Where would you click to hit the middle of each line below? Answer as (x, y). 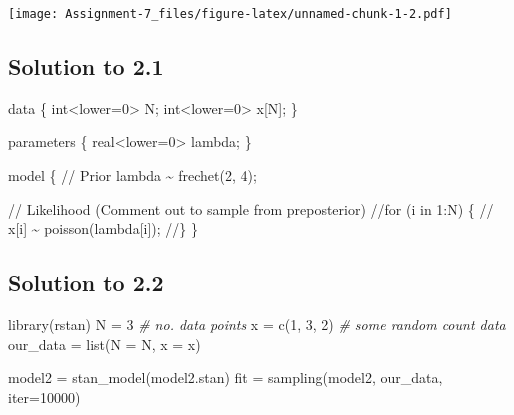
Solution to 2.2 (86, 282)
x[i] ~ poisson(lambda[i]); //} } (103, 228)
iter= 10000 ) (44, 396)
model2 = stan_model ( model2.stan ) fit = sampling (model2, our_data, (225, 377)
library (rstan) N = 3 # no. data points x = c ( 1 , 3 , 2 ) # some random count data (257, 324)
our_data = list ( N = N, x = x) (104, 343)
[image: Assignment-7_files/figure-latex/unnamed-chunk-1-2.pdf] (230, 14)
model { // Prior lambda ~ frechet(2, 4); (132, 175)
